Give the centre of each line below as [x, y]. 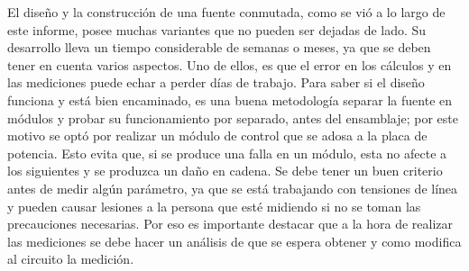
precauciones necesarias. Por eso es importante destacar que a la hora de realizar [230, 224]
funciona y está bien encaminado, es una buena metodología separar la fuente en [230, 99]
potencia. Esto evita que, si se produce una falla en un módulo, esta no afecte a [227, 153]
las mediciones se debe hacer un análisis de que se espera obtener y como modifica [234, 241]
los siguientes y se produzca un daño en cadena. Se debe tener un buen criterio [225, 171]
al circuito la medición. [71, 259]
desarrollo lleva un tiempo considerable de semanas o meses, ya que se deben [219, 47]
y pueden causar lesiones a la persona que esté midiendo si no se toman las [214, 206]
